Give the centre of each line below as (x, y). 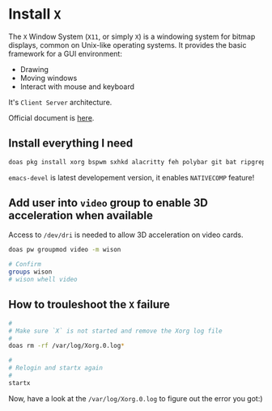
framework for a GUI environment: (66, 53)
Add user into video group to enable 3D (108, 203)
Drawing (34, 69)
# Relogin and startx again (56, 368)
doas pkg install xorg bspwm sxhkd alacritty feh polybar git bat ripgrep (137, 162)
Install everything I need (71, 144)
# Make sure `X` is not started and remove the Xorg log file (115, 331)
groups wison (30, 272)
